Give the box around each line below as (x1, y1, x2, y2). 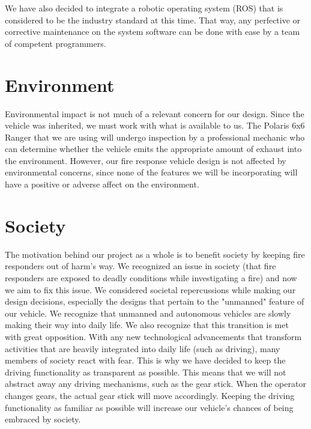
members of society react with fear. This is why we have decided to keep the (5, 354, 286, 367)
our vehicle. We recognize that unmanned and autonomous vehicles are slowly (5, 306, 291, 319)
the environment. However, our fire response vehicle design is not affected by (5, 154, 286, 166)
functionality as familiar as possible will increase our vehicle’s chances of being (5, 401, 294, 413)
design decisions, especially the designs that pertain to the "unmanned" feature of (5, 295, 304, 308)
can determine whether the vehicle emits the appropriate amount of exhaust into (5, 142, 302, 155)
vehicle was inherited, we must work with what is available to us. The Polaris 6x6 (5, 119, 305, 132)
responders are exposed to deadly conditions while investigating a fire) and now (5, 271, 297, 284)
